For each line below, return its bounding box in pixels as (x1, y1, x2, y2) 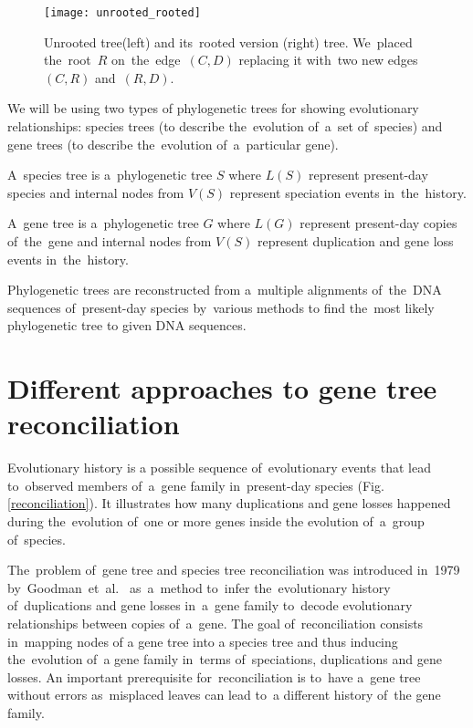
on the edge (111, 50, 181, 69)
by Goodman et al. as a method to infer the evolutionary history (7, 577, 391, 597)
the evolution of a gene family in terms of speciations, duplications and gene (7, 650, 442, 669)
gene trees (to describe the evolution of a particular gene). (7, 134, 339, 153)
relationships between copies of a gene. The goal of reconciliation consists (7, 614, 424, 633)
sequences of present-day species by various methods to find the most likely (7, 297, 435, 317)
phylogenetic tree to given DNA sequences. (7, 316, 247, 335)
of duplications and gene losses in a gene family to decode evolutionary (7, 596, 413, 615)
